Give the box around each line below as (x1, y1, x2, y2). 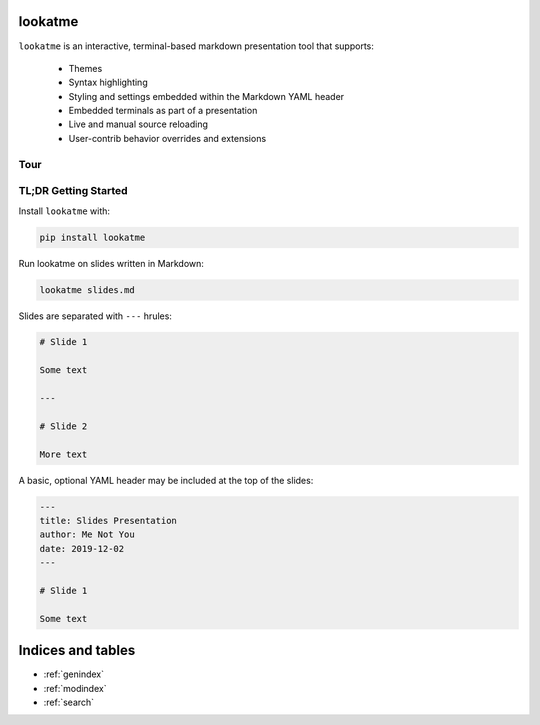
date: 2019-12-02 (39, 543, 125, 554)
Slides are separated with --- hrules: (18, 310, 172, 322)
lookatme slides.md (39, 284, 135, 295)
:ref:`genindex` (43, 668, 105, 680)
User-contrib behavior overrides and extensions (68, 132, 267, 144)
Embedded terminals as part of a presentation (68, 105, 258, 117)
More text (39, 448, 88, 460)
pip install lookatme (39, 231, 146, 243)
